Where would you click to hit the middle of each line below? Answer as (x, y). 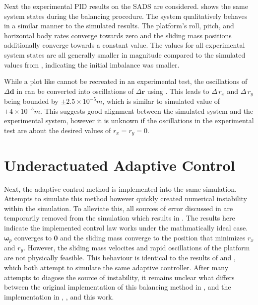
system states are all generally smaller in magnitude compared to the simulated (125, 54)
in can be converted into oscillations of (75, 91)
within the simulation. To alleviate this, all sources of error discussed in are (119, 208)
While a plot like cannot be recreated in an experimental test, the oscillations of (126, 81)
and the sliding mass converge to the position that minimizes (153, 237)
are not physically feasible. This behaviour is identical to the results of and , (120, 258)
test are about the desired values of (58, 130)
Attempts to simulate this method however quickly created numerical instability (126, 198)
